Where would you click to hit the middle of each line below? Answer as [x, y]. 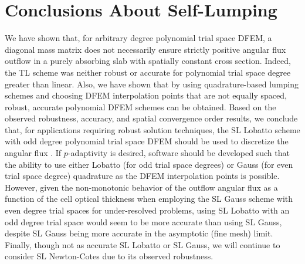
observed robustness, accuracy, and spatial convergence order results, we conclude [151, 118]
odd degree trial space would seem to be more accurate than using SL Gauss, [143, 221]
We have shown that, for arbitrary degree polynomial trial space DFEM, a [138, 38]
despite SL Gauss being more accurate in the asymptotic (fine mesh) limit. [139, 233]
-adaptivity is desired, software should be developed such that [179, 153]
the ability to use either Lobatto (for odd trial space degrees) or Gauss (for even [149, 164]
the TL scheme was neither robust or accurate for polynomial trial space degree [148, 72]
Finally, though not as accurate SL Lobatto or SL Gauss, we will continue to [143, 244]
